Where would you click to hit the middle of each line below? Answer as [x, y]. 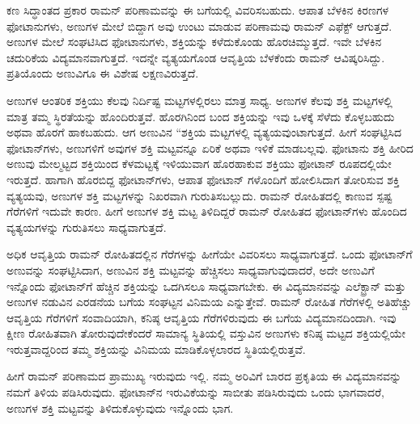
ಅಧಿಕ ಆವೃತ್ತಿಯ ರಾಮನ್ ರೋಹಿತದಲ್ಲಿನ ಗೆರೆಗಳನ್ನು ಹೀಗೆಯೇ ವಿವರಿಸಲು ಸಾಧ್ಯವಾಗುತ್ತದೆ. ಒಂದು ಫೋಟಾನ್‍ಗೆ [210, 254]
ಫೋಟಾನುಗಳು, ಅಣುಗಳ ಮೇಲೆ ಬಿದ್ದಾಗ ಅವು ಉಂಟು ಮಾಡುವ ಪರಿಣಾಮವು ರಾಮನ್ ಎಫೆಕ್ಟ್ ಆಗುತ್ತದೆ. [199, 25]
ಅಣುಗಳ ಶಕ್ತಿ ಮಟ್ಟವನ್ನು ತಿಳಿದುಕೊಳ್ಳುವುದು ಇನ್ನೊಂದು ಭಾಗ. [120, 407]
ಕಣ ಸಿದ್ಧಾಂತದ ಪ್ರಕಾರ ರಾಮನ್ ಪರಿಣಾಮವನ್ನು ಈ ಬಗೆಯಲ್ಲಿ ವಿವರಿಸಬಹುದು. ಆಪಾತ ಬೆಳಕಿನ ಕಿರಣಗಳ [198, 10]
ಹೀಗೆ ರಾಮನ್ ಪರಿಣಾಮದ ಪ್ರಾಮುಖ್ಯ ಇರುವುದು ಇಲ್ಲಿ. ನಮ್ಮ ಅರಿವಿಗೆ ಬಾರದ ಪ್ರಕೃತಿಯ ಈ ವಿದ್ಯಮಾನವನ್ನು [204, 376]
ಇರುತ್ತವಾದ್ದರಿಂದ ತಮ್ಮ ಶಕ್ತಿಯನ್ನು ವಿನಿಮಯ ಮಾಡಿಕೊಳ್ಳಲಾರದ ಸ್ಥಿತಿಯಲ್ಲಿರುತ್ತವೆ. [156, 348]
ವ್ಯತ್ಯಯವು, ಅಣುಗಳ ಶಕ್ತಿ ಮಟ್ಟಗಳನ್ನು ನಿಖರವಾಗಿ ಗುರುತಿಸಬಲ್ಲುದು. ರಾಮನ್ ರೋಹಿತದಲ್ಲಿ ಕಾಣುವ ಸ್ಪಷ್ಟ [199, 195]
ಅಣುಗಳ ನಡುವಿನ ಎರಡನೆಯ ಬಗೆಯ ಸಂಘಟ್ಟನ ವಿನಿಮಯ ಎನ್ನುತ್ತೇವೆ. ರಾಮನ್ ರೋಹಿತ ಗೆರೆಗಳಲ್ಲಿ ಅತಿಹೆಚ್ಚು [209, 302]
